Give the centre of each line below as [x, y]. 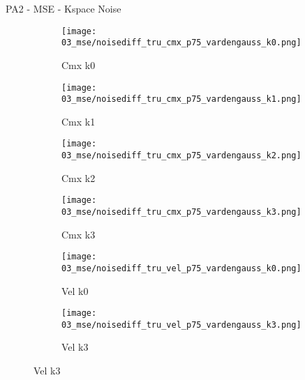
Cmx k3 [79, 234]
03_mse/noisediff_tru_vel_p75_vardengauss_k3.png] [181, 325]
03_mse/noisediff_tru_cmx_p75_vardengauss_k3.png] [181, 212]
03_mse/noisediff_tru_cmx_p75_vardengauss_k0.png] [181, 43]
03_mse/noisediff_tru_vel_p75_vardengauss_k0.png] [181, 268]
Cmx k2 [79, 177]
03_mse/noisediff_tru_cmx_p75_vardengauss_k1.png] [181, 99]
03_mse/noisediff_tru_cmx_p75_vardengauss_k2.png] [181, 156]
